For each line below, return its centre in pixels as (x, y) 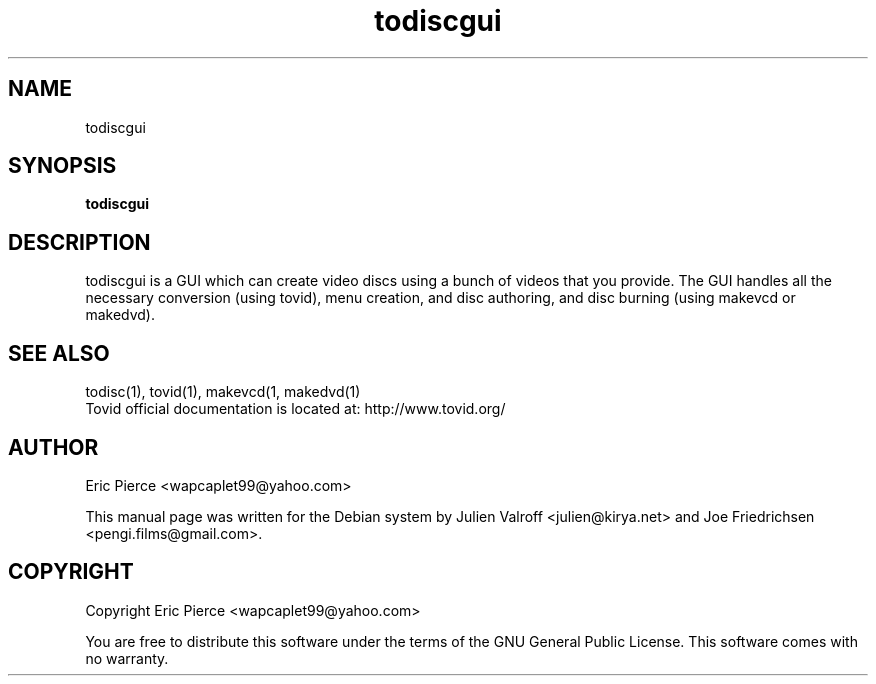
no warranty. (127, 658)
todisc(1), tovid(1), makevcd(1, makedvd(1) (223, 392)
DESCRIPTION (79, 242)
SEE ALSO (59, 353)
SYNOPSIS (62, 166)
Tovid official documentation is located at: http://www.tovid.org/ (295, 409)
